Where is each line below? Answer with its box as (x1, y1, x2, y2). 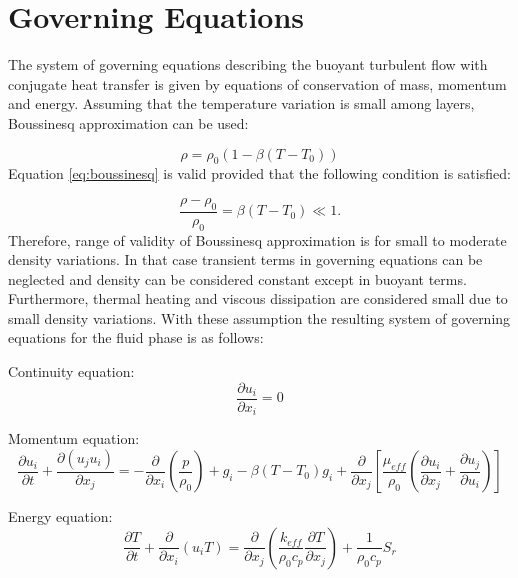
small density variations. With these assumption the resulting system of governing (8, 307, 511, 328)
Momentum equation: (8, 428, 140, 449)
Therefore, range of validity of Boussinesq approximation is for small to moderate (8, 229, 507, 250)
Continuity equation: (8, 361, 135, 382)
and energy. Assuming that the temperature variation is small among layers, (8, 93, 475, 114)
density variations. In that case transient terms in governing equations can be (8, 249, 483, 270)
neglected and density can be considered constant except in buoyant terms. (8, 268, 467, 289)
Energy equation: (8, 506, 113, 527)
